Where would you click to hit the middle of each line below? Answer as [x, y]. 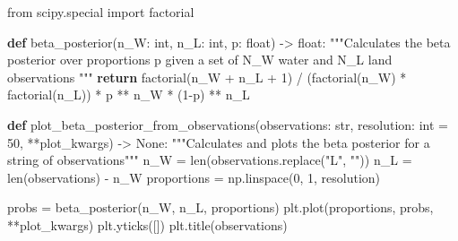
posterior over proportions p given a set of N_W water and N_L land [200, 60]
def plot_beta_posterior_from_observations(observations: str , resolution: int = [228, 124]
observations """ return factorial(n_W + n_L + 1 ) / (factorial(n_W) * [207, 77]
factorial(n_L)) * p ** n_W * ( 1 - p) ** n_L [129, 95]
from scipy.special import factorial [101, 12]
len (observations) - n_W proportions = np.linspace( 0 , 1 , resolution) [194, 177]
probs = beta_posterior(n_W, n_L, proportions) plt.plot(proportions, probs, [220, 207]
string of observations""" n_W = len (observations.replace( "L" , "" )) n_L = [210, 160]
